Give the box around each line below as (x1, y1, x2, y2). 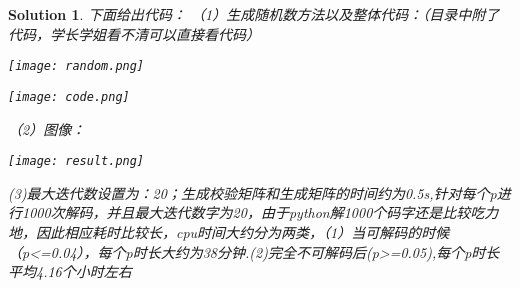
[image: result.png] (8, 154, 145, 169)
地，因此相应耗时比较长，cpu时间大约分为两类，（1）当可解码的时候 (8, 221, 450, 242)
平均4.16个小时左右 (8, 261, 132, 282)
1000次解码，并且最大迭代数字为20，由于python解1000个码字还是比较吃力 (21, 202, 499, 223)
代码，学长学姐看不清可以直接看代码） (8, 23, 260, 44)
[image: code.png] (8, 89, 130, 104)
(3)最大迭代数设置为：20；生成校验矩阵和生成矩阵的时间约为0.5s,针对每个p (8, 182, 497, 203)
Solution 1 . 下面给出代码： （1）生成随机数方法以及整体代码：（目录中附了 (8, 4, 500, 24)
